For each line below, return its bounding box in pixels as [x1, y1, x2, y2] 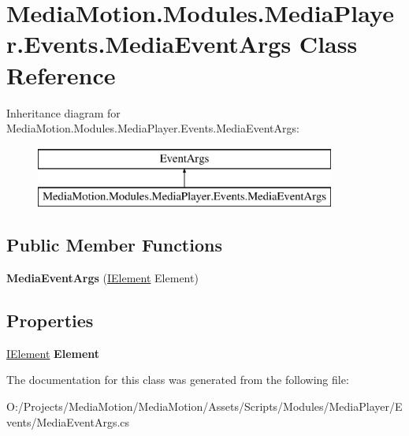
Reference [6, 58, 116, 91]
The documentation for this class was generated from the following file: [6, 371, 349, 388]
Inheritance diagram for [6, 104, 121, 121]
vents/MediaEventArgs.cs [6, 413, 130, 430]
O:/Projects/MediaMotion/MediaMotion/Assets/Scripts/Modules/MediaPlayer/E [6, 398, 403, 415]
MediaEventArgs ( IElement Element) [6, 270, 199, 286]
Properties [6, 308, 94, 333]
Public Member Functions [6, 233, 222, 257]
